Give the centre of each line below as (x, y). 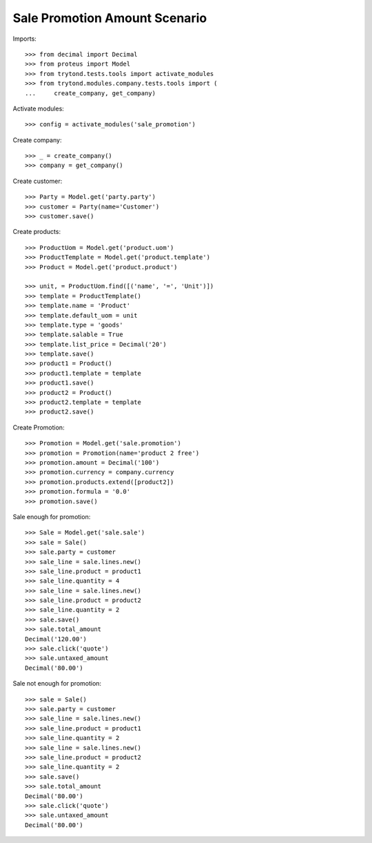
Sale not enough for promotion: (57, 684)
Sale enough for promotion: (52, 516)
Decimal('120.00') (56, 639)
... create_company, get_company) (91, 93)
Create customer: (38, 181)
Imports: (25, 39)
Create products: (37, 232)
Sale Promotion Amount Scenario (110, 18)
